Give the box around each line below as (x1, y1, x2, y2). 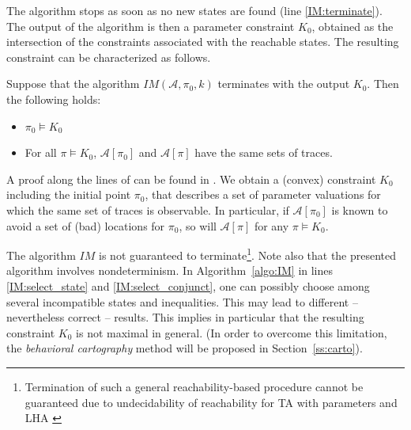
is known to (331, 201, 388, 218)
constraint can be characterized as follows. (6, 48, 211, 65)
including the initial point (6, 186, 131, 203)
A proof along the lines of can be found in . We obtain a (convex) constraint (6, 170, 376, 187)
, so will (179, 217, 217, 234)
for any (254, 217, 289, 234)
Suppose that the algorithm (6, 75, 140, 92)
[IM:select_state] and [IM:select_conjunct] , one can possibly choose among (6, 277, 370, 294)
